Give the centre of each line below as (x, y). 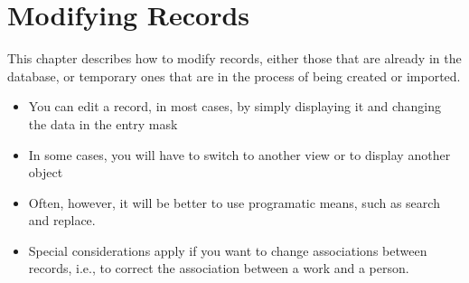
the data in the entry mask (103, 123)
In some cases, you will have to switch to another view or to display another (239, 154)
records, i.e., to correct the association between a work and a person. (219, 268)
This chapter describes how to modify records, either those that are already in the (234, 58)
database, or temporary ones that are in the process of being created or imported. (234, 75)
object (46, 172)
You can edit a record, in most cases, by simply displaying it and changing (235, 106)
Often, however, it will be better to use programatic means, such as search (234, 202)
